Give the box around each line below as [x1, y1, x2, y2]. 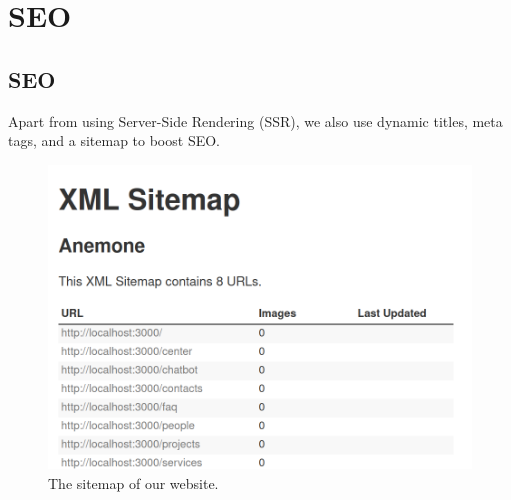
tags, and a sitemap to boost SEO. [8, 130, 220, 151]
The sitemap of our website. [48, 472, 219, 493]
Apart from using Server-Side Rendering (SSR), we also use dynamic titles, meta [8, 110, 503, 131]
